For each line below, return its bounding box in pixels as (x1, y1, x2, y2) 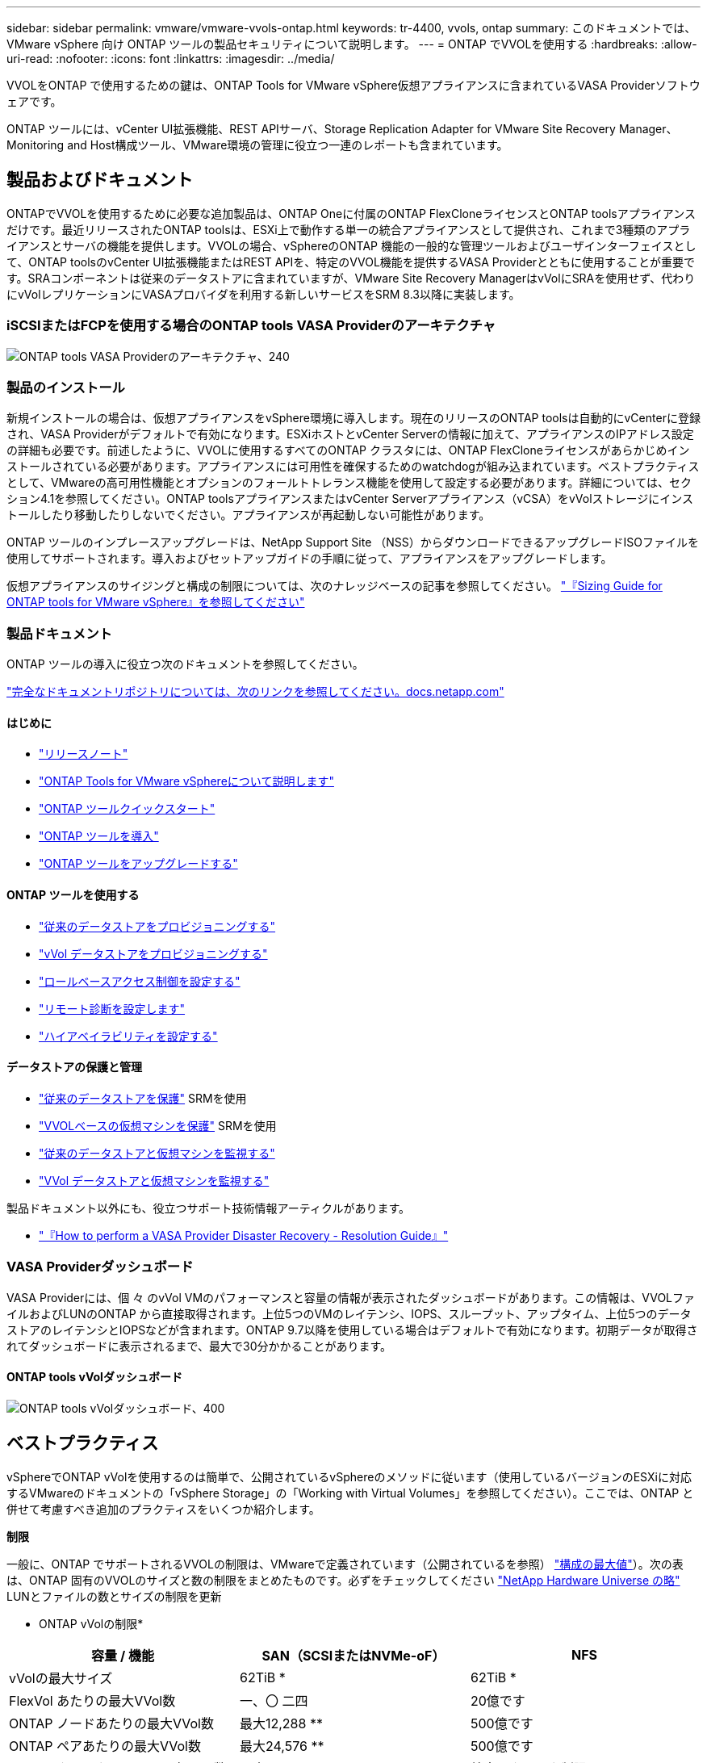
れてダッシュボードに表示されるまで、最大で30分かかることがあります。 (6, 1338, 392, 1353)
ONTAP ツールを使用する (6, 887, 140, 902)
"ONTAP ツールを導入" (39, 829, 159, 844)
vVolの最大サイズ (9, 1669, 113, 1686)
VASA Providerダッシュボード (6, 1258, 194, 1275)
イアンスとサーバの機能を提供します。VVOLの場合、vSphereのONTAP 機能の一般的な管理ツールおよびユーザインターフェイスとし (6, 238, 697, 253)
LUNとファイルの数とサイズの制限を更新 (6, 1589, 222, 1603)
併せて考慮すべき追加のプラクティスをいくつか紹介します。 (6, 1501, 320, 1516)
